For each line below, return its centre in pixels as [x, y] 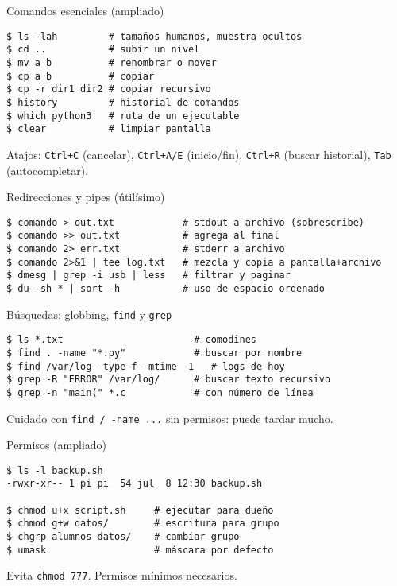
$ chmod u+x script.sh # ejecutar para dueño [140, 510]
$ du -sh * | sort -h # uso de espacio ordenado [166, 288]
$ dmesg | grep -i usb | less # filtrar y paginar [148, 276]
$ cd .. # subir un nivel [103, 50]
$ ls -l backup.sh [55, 470]
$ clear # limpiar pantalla [109, 129]
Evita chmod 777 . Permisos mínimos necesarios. [122, 575]
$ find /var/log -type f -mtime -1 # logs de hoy [146, 366]
